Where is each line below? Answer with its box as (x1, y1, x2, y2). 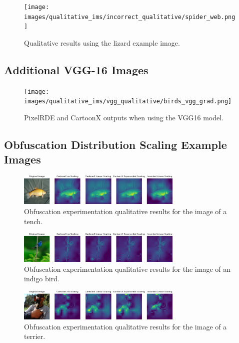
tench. (24, 216, 42, 226)
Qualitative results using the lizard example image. (24, 37, 180, 48)
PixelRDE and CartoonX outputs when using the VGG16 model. (24, 112, 224, 123)
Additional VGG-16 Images (4, 62, 148, 77)
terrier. (24, 331, 45, 341)
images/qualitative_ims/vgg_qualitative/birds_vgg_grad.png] (24, 98, 232, 105)
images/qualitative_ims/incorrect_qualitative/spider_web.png (24, 13, 235, 21)
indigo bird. (24, 273, 59, 284)
